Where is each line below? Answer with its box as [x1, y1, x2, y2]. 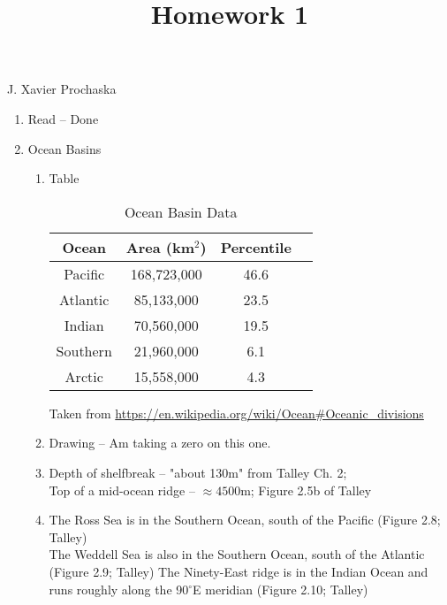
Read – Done [27, 109, 99, 127]
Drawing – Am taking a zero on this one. [49, 433, 271, 452]
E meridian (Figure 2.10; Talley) [193, 579, 368, 598]
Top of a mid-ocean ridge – [49, 480, 195, 499]
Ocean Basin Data [124, 201, 238, 222]
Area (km [125, 236, 194, 257]
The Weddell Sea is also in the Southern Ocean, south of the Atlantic [49, 545, 425, 563]
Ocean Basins [27, 139, 102, 157]
